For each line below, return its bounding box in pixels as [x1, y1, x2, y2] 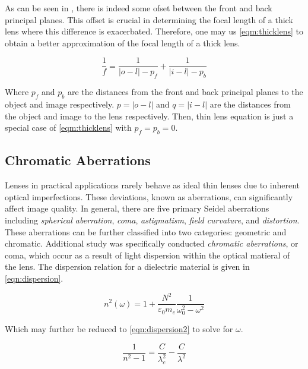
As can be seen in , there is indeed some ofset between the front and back [5, 2, 272, 14]
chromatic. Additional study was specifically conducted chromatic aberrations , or [5, 237, 299, 250]
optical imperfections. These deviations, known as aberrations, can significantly [5, 190, 293, 203]
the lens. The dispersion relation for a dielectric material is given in [5, 260, 250, 273]
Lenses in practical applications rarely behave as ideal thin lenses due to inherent [5, 179, 300, 191]
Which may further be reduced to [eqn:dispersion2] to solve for [5, 323, 233, 335]
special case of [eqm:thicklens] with [5, 121, 132, 134]
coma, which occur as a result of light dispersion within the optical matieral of [5, 248, 290, 261]
